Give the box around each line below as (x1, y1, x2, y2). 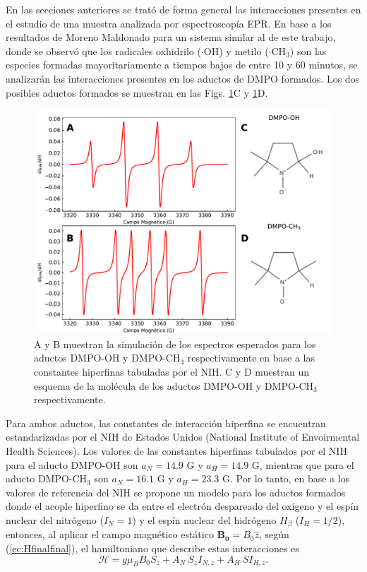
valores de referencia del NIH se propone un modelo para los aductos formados (6, 484, 346, 499)
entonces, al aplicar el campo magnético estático (6, 527, 214, 542)
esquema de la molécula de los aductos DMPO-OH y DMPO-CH (34, 378, 314, 393)
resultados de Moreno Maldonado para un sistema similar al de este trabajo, (6, 30, 336, 44)
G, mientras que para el (251, 457, 354, 472)
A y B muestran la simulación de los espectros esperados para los (34, 336, 316, 351)
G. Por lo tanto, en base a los (222, 471, 350, 486)
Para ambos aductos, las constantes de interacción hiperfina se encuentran (6, 415, 326, 430)
